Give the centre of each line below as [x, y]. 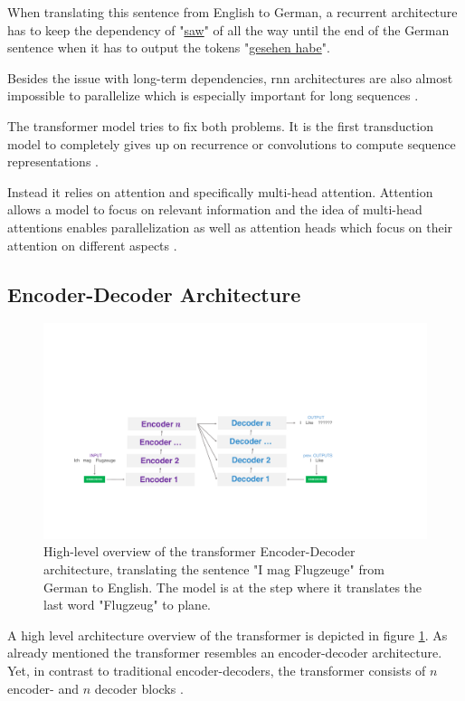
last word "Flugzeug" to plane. [128, 605]
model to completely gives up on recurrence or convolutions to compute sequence [232, 143]
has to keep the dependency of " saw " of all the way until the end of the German [228, 29]
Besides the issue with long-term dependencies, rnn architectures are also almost [230, 77]
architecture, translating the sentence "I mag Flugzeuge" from [214, 569]
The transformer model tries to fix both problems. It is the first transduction [220, 125]
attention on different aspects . [92, 245]
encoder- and [43, 688]
